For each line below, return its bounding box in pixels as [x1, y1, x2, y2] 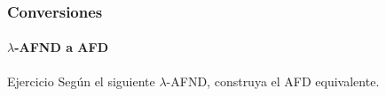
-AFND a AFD [14, 38, 108, 56]
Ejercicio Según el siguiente [7, 71, 155, 90]
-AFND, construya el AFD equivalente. [166, 71, 380, 90]
